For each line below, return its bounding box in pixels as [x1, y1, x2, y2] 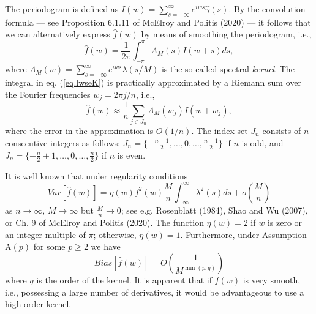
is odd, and [241, 136, 284, 149]
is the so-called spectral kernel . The [161, 62, 295, 75]
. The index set [191, 124, 248, 137]
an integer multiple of [5, 228, 86, 241]
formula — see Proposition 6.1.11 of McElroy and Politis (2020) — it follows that [5, 15, 311, 28]
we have [91, 240, 121, 253]
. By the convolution [228, 2, 306, 15]
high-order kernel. [5, 297, 72, 310]
